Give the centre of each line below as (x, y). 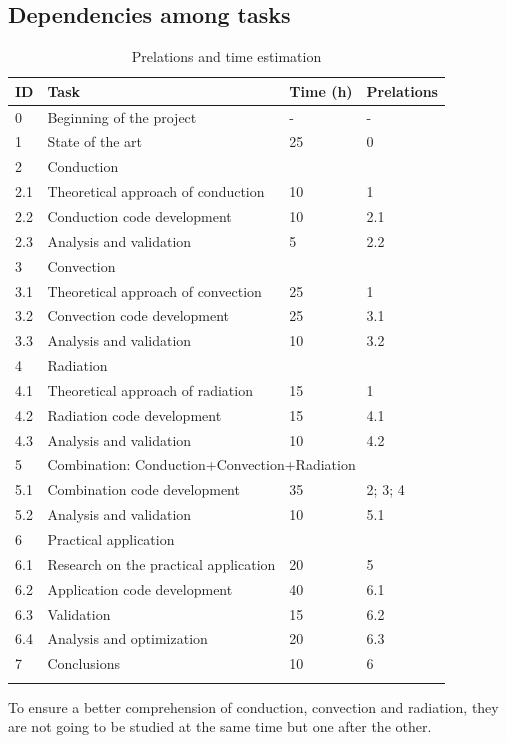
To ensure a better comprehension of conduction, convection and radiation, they (253, 706)
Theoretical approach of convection (154, 290)
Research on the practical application (161, 563)
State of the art (94, 141)
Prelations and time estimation (226, 56)
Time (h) (321, 90)
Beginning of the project (122, 116)
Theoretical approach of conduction (156, 191)
